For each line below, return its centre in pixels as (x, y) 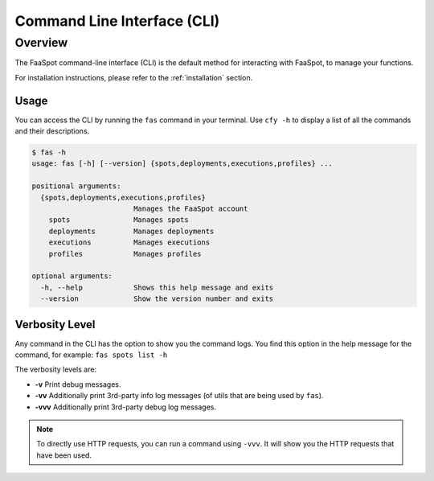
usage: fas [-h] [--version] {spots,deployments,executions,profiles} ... (182, 164)
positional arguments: (76, 186)
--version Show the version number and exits (157, 299)
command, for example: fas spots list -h (91, 355)
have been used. (64, 455)
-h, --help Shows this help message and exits (157, 287)
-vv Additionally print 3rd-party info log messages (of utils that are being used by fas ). (179, 396)
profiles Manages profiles (125, 254)
